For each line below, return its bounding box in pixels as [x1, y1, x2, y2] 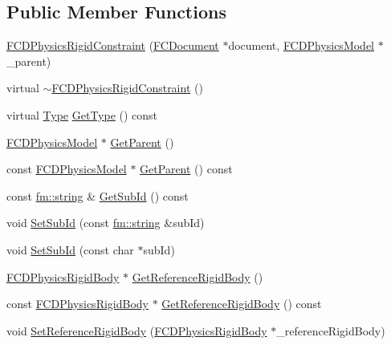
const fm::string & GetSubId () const [6, 187, 189, 204]
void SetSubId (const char [6, 241, 134, 258]
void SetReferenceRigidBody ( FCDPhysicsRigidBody [6, 322, 267, 339]
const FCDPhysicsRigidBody [6, 295, 149, 312]
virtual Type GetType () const [6, 106, 158, 123]
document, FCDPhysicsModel [228, 37, 375, 54]
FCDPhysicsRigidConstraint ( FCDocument [6, 37, 219, 54]
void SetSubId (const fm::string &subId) [6, 214, 205, 231]
